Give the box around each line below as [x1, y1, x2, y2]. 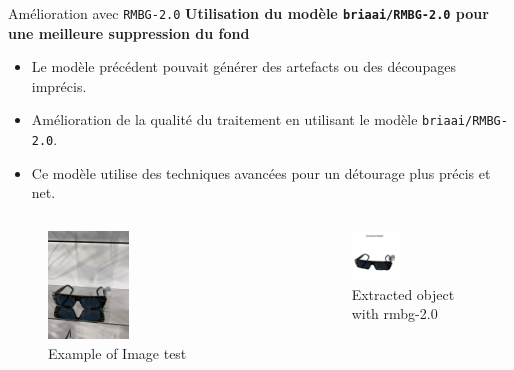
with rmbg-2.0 [351, 303, 438, 324]
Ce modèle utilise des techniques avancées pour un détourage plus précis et [31, 162, 491, 183]
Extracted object [351, 283, 455, 304]
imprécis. [31, 75, 87, 96]
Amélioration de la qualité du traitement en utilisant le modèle [31, 109, 418, 130]
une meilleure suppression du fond [8, 22, 250, 43]
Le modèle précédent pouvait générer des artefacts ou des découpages [31, 56, 456, 77]
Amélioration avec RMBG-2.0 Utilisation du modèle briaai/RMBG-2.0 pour [8, 3, 489, 23]
